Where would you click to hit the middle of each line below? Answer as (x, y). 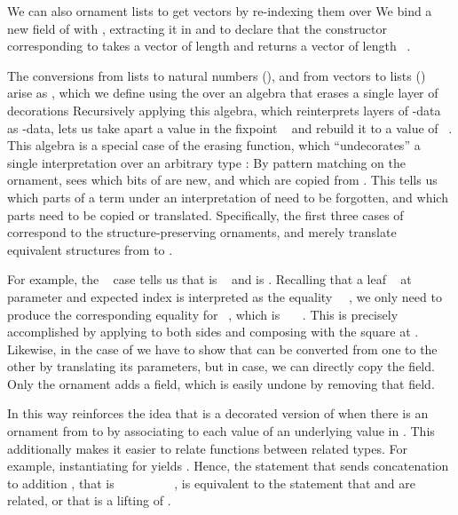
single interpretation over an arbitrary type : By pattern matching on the (206, 162)
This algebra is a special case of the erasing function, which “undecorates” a (214, 145)
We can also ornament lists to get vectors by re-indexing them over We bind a (220, 11)
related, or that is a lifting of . (89, 500)
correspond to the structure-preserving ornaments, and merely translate (202, 232)
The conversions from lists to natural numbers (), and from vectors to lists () (217, 75)
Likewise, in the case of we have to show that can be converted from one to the (222, 349)
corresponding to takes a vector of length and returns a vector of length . (209, 46)
